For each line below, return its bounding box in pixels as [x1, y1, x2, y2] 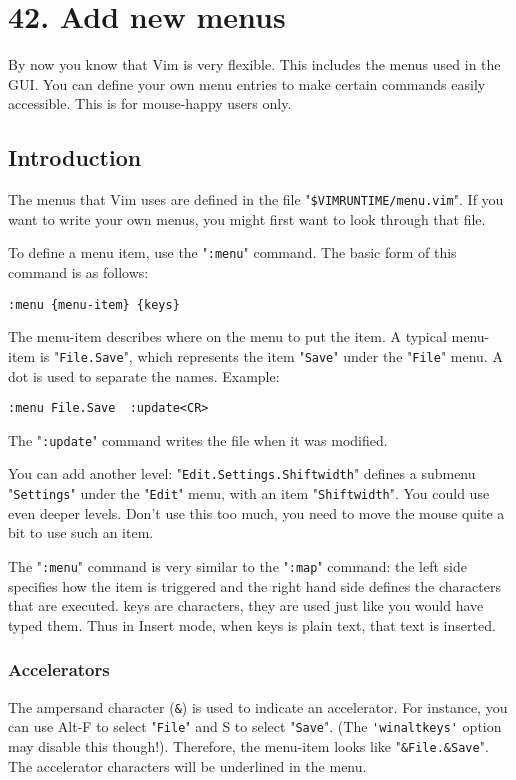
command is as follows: [8, 262, 149, 283]
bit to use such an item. [8, 522, 154, 543]
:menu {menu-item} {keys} [8, 297, 180, 312]
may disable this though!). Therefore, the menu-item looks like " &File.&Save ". [8, 735, 489, 756]
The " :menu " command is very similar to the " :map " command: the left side [8, 555, 467, 576]
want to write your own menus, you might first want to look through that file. [8, 208, 486, 229]
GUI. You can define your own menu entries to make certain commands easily [8, 73, 486, 94]
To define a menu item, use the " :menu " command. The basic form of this [8, 242, 457, 263]
